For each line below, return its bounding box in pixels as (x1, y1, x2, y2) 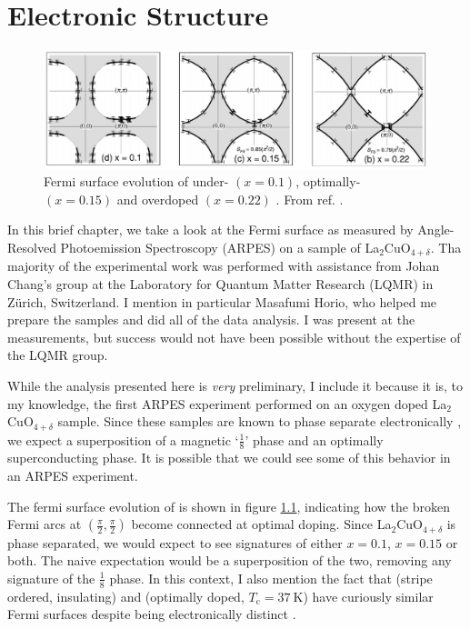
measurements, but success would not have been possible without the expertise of (7, 327, 461, 346)
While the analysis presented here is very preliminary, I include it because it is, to (7, 375, 464, 394)
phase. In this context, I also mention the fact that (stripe (109, 568, 433, 587)
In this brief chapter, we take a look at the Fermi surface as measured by (7, 220, 414, 239)
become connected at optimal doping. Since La (131, 514, 392, 534)
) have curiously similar (303, 586, 434, 605)
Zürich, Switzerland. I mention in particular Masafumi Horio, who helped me (7, 292, 437, 311)
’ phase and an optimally (245, 430, 384, 449)
